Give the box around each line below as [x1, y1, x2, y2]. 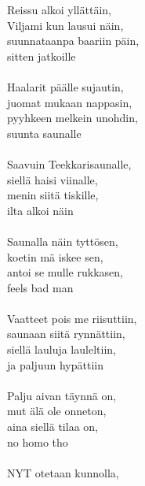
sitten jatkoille [7, 47, 76, 64]
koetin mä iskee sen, [7, 248, 103, 265]
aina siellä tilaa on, [7, 418, 98, 435]
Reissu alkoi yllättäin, [7, 2, 111, 17]
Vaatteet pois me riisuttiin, [7, 310, 137, 326]
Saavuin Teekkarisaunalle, [7, 155, 132, 172]
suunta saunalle [7, 124, 82, 141]
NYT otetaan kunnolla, [7, 464, 119, 480]
